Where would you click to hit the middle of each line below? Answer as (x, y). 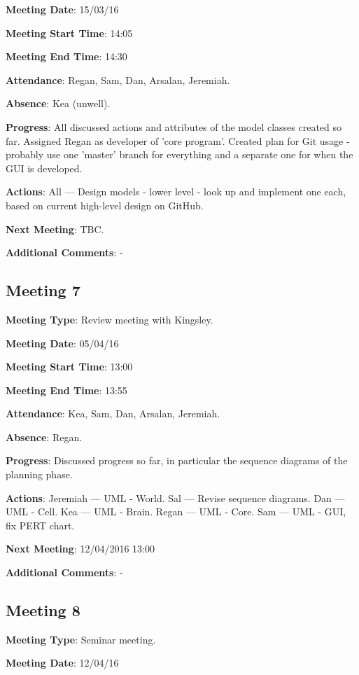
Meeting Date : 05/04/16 (62, 343)
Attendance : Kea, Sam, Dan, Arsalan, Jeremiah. (113, 413)
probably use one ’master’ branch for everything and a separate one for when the (179, 154)
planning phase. (39, 474)
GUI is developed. (44, 168)
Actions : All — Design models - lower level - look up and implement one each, (176, 192)
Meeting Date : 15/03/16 (62, 9)
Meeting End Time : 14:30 (66, 56)
